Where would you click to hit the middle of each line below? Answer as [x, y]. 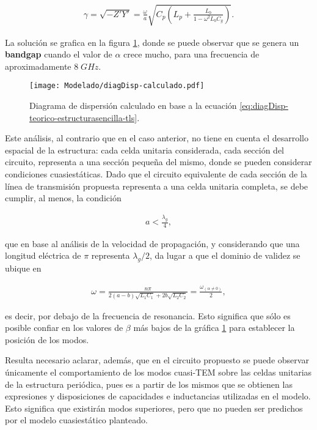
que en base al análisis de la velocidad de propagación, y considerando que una [152, 243]
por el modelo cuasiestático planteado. [76, 420]
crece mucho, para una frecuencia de [191, 54]
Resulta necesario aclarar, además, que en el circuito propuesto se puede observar [157, 360]
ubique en [23, 268]
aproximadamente [38, 66]
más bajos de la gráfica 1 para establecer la [214, 328]
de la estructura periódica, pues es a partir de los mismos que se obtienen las [149, 384]
